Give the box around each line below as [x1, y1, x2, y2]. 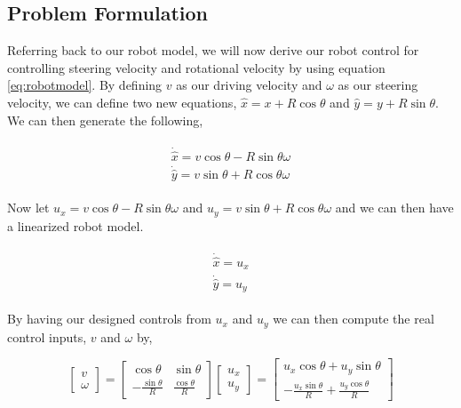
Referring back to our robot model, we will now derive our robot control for [7, 41, 419, 60]
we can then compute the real [273, 309, 434, 328]
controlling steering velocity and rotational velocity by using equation [7, 58, 385, 76]
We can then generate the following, [7, 110, 203, 129]
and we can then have [335, 198, 454, 217]
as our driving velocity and [176, 76, 322, 94]
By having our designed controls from [7, 309, 211, 328]
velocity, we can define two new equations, [7, 92, 237, 111]
